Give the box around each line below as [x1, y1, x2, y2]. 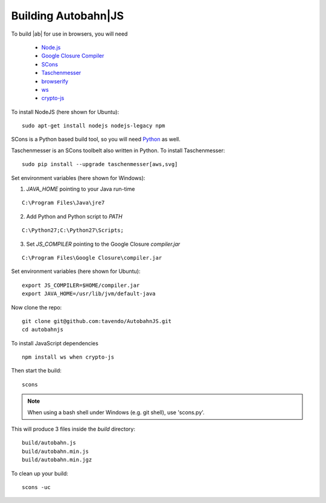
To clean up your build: [11, 470, 69, 477]
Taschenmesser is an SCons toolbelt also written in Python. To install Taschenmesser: [11, 147, 225, 154]
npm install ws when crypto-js [22, 354, 115, 360]
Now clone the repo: [11, 304, 62, 311]
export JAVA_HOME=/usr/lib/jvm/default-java [22, 290, 156, 297]
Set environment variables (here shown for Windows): [11, 174, 145, 181]
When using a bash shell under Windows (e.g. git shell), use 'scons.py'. [27, 408, 205, 416]
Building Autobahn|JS [11, 9, 124, 22]
